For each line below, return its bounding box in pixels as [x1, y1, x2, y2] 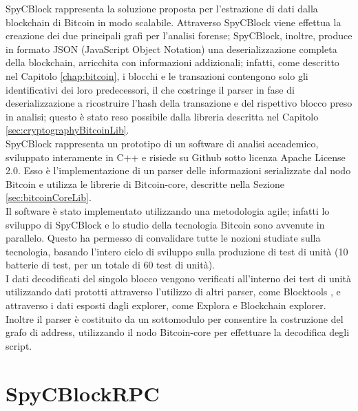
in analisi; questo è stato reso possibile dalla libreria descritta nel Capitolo [6, 109, 319, 123]
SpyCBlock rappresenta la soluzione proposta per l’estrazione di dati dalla [6, 1, 318, 15]
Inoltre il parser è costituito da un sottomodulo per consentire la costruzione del [6, 311, 344, 326]
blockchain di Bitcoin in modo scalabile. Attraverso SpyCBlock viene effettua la [6, 14, 341, 29]
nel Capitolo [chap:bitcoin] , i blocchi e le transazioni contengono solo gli [6, 68, 308, 83]
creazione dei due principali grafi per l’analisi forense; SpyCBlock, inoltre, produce [6, 28, 352, 43]
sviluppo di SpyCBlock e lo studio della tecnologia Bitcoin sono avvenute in [6, 217, 325, 231]
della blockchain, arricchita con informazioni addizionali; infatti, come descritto [6, 55, 339, 70]
